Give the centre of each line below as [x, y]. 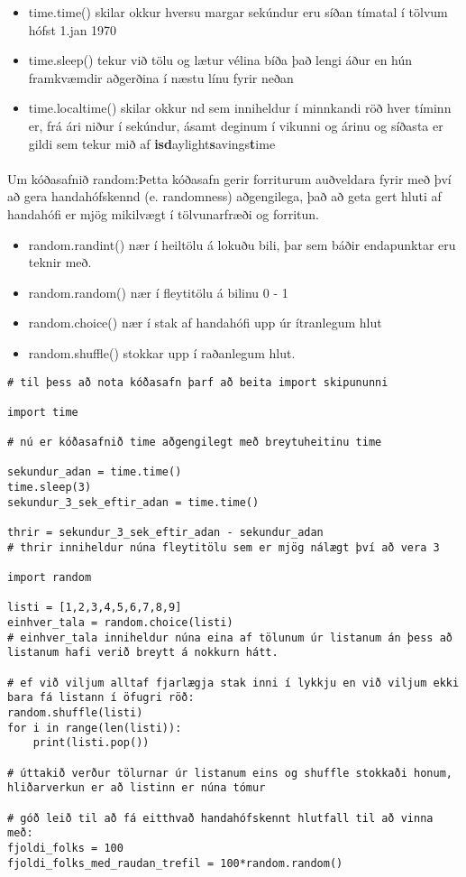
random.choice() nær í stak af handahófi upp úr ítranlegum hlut [205, 323]
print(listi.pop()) [91, 743]
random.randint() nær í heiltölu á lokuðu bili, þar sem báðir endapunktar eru [242, 244]
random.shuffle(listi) [75, 712]
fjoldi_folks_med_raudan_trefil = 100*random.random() [175, 863]
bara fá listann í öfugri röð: [101, 698]
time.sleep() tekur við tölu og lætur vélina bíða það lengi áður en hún [220, 60]
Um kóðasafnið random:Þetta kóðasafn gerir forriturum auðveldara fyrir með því [229, 178]
